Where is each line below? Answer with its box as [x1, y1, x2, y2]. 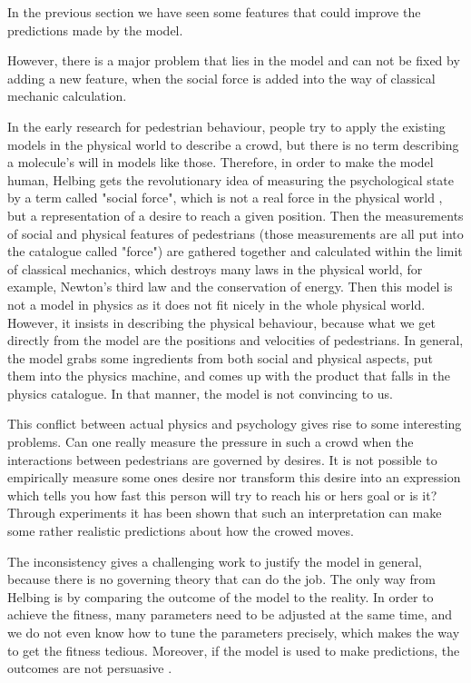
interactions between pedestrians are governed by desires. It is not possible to [7, 450, 437, 469]
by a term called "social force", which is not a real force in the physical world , [7, 188, 443, 207]
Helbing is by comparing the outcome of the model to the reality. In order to [7, 587, 434, 606]
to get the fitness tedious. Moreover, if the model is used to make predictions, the [7, 640, 460, 659]
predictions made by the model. [7, 20, 183, 39]
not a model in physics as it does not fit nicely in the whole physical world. [7, 294, 426, 313]
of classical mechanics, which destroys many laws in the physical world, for [7, 259, 423, 278]
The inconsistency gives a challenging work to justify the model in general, [7, 551, 422, 570]
